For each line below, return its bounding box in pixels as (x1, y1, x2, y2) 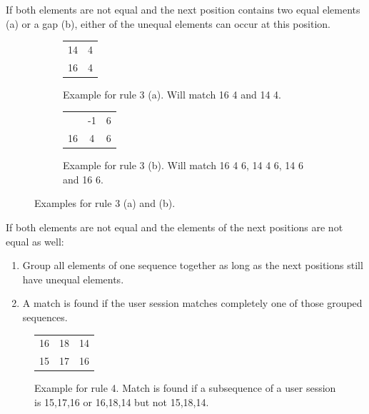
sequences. (22, 309, 68, 324)
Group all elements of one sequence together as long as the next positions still (22, 258, 363, 273)
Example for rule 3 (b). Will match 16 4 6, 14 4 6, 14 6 (63, 158, 304, 173)
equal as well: (6, 233, 64, 248)
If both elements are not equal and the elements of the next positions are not (6, 219, 343, 234)
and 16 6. (63, 171, 103, 186)
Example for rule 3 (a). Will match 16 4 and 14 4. (63, 86, 281, 101)
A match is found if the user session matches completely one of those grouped (22, 296, 363, 310)
